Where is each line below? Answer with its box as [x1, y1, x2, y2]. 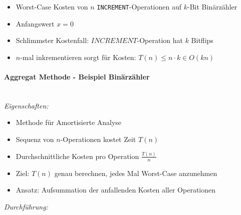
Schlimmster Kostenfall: [16, 35, 89, 45]
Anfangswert [16, 18, 55, 28]
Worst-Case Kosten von [16, 1, 88, 11]
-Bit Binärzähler [187, 1, 237, 11]
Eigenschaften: [4, 100, 49, 110]
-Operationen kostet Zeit [60, 134, 136, 144]
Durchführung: [4, 201, 48, 211]
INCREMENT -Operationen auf [97, 1, 182, 11]
